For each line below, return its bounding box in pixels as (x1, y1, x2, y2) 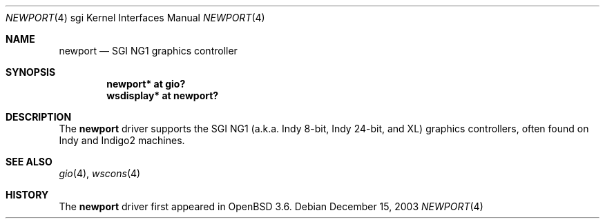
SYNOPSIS (6, 66, 56, 78)
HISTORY (6, 189, 49, 201)
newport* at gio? (106, 78, 186, 90)
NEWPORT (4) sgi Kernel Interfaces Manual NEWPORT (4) (6, 12, 265, 23)
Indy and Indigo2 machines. (59, 134, 185, 146)
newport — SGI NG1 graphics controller (59, 45, 238, 57)
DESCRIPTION (6, 111, 72, 123)
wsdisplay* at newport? (106, 90, 219, 101)
